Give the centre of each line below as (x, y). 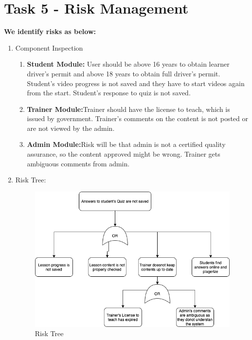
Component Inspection (49, 47)
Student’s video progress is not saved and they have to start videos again (136, 83)
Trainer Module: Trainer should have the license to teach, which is (128, 109)
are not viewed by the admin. (71, 128)
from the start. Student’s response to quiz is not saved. (109, 93)
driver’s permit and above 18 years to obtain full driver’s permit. (124, 73)
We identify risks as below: (50, 31)
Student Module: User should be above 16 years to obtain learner (128, 64)
